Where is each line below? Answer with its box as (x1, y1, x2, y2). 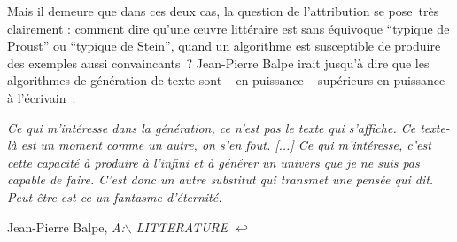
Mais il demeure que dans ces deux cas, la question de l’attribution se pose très (7, 2, 439, 20)
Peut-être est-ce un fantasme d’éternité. (7, 187, 222, 206)
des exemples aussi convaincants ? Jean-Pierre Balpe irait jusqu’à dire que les (7, 53, 430, 72)
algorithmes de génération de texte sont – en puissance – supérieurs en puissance (7, 71, 445, 90)
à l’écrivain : (7, 88, 76, 106)
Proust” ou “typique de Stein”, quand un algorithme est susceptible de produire (7, 36, 441, 55)
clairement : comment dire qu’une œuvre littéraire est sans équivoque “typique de (7, 19, 450, 37)
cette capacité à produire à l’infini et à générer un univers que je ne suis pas (7, 152, 420, 171)
